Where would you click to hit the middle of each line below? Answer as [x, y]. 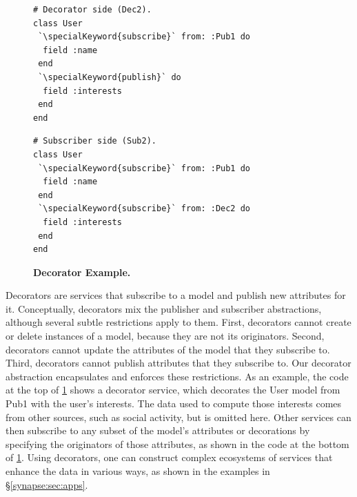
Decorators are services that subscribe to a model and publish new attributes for [176, 295]
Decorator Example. [82, 272]
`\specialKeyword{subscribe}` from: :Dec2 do [144, 209]
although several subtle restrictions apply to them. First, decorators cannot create [178, 322]
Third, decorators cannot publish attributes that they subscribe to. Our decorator [178, 363]
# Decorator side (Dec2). [92, 10]
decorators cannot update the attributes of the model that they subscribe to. [168, 349]
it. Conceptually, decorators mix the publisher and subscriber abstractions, [164, 308]
